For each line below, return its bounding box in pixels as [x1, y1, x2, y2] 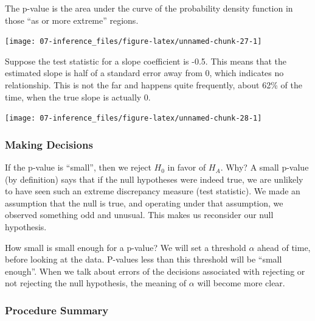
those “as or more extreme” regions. [5, 13, 139, 26]
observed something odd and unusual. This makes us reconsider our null [5, 208, 274, 221]
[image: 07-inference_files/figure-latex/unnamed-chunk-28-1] [5, 114, 262, 123]
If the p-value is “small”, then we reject [5, 161, 151, 174]
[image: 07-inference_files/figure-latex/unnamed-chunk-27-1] [5, 37, 262, 46]
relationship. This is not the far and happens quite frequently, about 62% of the [5, 79, 302, 91]
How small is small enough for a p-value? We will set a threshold [5, 241, 246, 253]
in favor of [167, 161, 206, 174]
